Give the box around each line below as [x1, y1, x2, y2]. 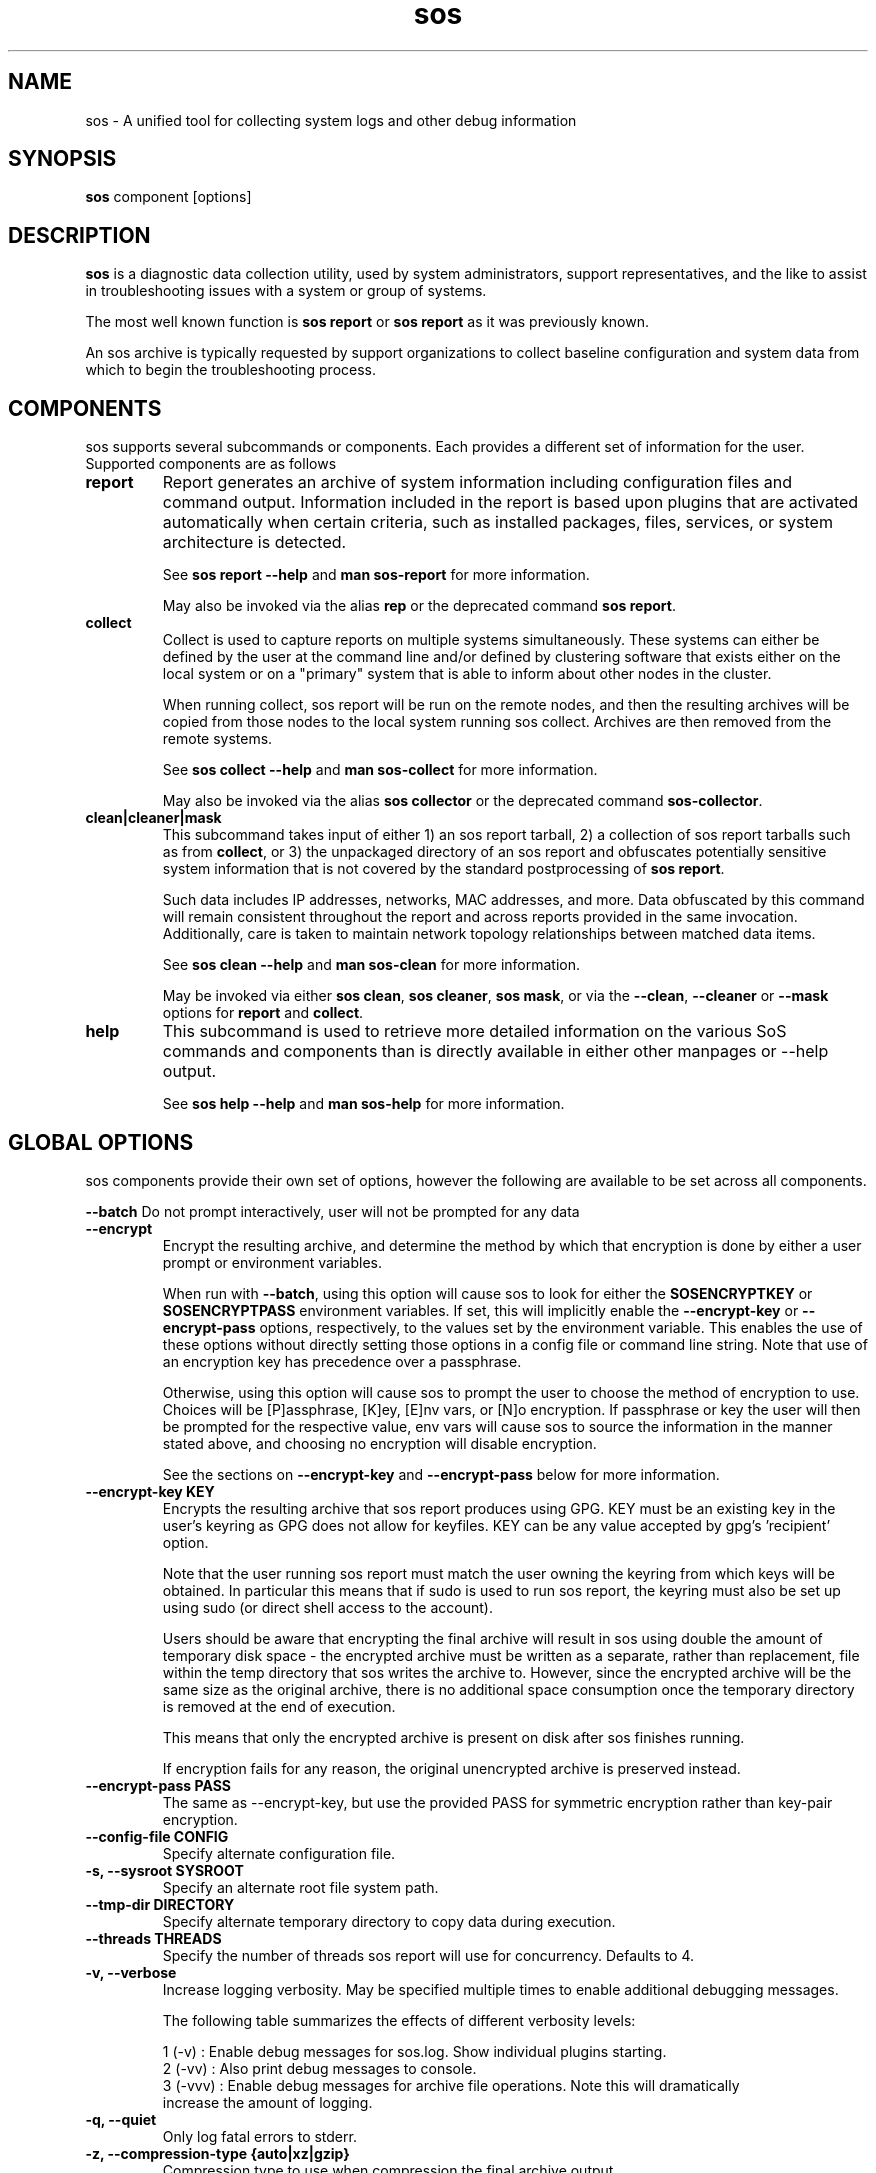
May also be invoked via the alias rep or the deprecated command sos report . [162, 597, 676, 615]
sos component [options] [85, 188, 252, 206]
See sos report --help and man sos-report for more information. [162, 566, 590, 584]
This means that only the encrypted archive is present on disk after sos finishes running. [162, 1728, 745, 1746]
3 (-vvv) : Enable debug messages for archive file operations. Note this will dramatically [162, 2076, 740, 2094]
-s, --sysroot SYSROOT [85, 1861, 244, 1879]
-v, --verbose [85, 1963, 177, 1981]
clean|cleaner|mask [85, 809, 222, 827]
